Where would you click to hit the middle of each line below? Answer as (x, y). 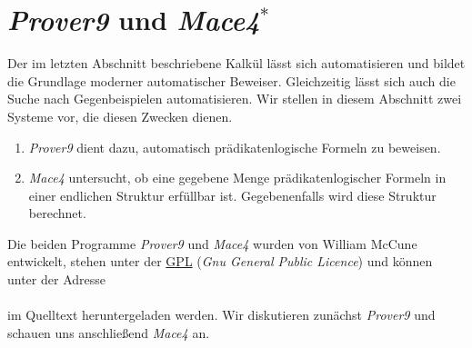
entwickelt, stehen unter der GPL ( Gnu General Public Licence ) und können (220, 261)
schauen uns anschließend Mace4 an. (109, 332)
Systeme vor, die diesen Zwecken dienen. (120, 116)
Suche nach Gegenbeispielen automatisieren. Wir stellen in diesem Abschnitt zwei (235, 99)
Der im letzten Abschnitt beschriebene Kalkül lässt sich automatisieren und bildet (236, 63)
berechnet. (57, 213)
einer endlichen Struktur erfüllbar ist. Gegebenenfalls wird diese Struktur (232, 195)
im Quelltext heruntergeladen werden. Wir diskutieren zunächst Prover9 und (221, 315)
